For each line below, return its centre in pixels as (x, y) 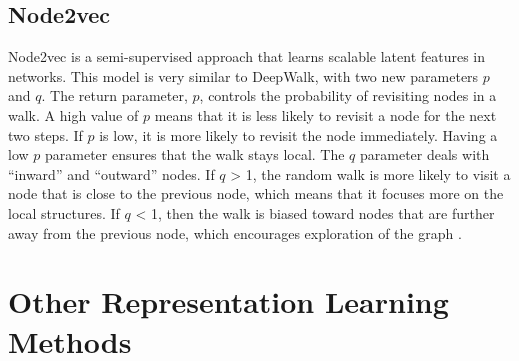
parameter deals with (425, 154)
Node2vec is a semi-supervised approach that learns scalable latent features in (247, 56)
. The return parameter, (114, 95)
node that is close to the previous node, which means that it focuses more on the (256, 193)
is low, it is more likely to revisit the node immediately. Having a (298, 134)
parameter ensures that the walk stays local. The (194, 154)
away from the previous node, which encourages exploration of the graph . (235, 232)
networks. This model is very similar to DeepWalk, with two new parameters (243, 75)
